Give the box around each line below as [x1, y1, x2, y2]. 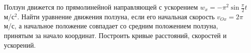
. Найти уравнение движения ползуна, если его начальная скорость [17, 11, 215, 21]
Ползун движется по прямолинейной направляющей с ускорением [4, 2, 198, 12]
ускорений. [4, 40, 36, 50]
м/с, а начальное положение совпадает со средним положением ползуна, [4, 21, 218, 31]
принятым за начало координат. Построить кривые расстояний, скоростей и [4, 30, 227, 40]
